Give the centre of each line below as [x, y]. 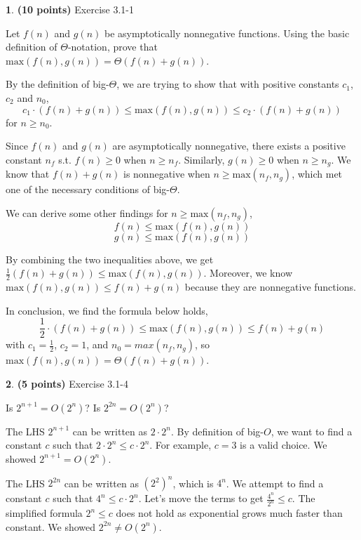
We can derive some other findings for [87, 212]
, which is [193, 483]
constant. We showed [51, 526]
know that [28, 174]
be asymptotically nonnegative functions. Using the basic [227, 33]
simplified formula [44, 513]
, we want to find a [312, 431]
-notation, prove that [113, 47]
